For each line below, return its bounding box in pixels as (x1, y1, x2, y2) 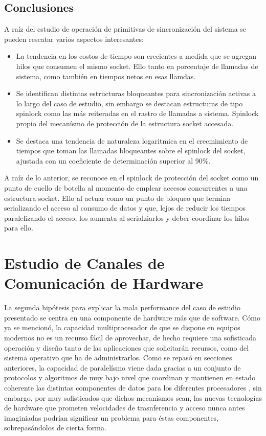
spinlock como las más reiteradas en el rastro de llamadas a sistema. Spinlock (16, 108, 259, 119)
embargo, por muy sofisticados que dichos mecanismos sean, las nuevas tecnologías (4, 392, 262, 403)
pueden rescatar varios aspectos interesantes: (4, 33, 144, 44)
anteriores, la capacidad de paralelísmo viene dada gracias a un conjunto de (4, 362, 241, 373)
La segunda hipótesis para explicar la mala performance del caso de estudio (4, 302, 240, 313)
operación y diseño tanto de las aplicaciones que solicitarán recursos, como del (4, 342, 249, 353)
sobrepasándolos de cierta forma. (4, 422, 106, 433)
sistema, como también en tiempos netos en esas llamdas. (16, 71, 196, 81)
